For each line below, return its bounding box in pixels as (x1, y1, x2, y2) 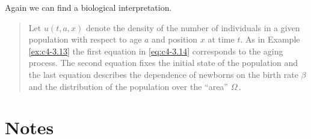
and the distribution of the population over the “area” (28, 80, 228, 92)
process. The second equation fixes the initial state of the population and (28, 56, 298, 69)
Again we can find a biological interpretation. (5, 1, 172, 13)
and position (152, 33, 198, 46)
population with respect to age (28, 33, 142, 46)
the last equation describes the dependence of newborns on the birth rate (28, 68, 298, 80)
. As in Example (240, 33, 300, 46)
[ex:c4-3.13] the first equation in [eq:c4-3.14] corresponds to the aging (28, 44, 283, 57)
